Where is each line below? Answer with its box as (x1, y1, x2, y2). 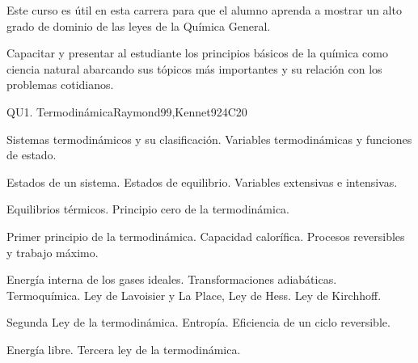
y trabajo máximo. (6, 243, 99, 260)
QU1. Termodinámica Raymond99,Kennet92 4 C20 (6, 103, 247, 120)
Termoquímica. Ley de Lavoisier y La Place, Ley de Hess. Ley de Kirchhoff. (6, 286, 382, 303)
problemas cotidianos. (6, 76, 114, 93)
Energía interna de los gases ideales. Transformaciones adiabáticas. (6, 271, 337, 288)
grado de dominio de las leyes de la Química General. (6, 17, 271, 34)
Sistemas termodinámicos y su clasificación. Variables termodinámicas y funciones (6, 130, 412, 147)
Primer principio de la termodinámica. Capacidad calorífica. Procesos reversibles (6, 227, 405, 244)
